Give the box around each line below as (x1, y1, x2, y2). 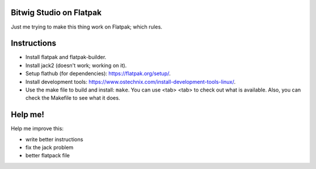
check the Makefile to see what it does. (25, 94, 121, 101)
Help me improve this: (11, 125, 64, 132)
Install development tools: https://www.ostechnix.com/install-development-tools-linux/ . (25, 78, 236, 85)
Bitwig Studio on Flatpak (11, 8, 102, 17)
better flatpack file (25, 152, 70, 159)
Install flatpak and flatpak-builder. (25, 54, 107, 61)
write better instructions (25, 136, 84, 143)
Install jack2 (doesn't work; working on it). (25, 62, 127, 69)
